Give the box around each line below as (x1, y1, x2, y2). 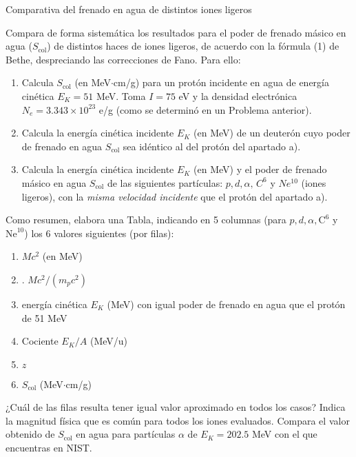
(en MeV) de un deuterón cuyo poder (193, 125, 350, 140)
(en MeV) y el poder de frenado (193, 162, 327, 176)
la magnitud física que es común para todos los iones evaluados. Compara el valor (6, 413, 350, 427)
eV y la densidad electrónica (178, 88, 297, 103)
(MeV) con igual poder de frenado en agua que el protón (107, 296, 346, 311)
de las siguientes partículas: (107, 175, 223, 190)
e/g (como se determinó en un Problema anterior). (98, 102, 312, 116)
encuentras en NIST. (6, 440, 92, 455)
